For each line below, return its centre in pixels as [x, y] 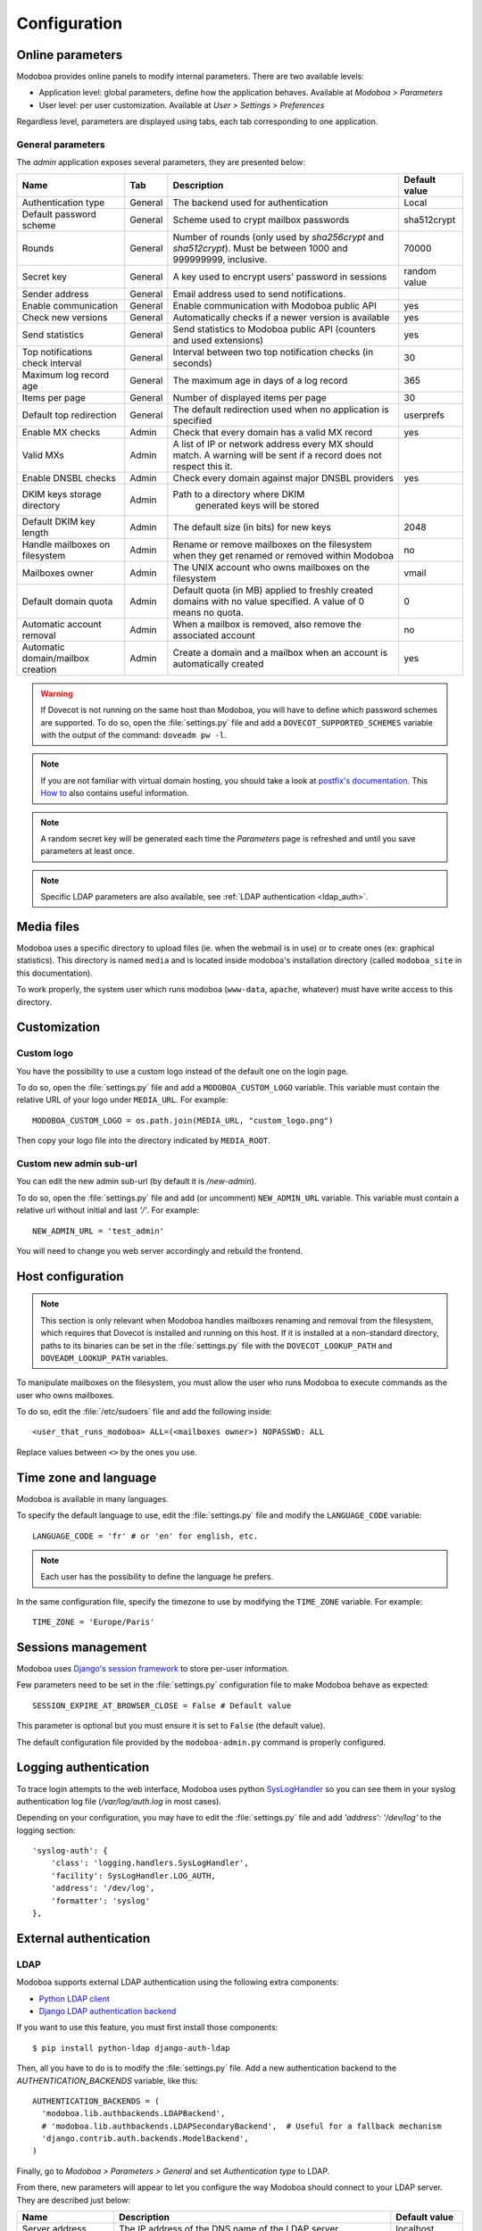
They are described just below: [74, 2200]
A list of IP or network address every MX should [273, 444]
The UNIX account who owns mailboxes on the [271, 567]
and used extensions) [218, 340]
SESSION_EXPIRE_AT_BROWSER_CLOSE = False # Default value [162, 1705]
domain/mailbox [55, 658]
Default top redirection [69, 415]
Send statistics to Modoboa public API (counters [274, 328]
